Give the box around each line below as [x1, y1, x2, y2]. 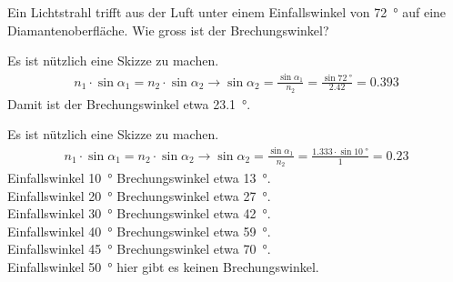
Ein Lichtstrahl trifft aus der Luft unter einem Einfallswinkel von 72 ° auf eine [7, 3, 447, 21]
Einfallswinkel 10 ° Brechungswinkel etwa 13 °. [7, 167, 271, 186]
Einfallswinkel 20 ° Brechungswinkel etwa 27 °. [7, 186, 271, 205]
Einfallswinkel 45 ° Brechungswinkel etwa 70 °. [7, 239, 271, 258]
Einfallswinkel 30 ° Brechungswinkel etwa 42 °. [7, 204, 271, 223]
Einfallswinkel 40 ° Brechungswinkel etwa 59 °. [7, 221, 271, 240]
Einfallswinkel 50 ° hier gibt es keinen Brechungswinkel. [7, 257, 319, 276]
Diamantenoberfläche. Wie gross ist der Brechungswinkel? [7, 20, 329, 39]
